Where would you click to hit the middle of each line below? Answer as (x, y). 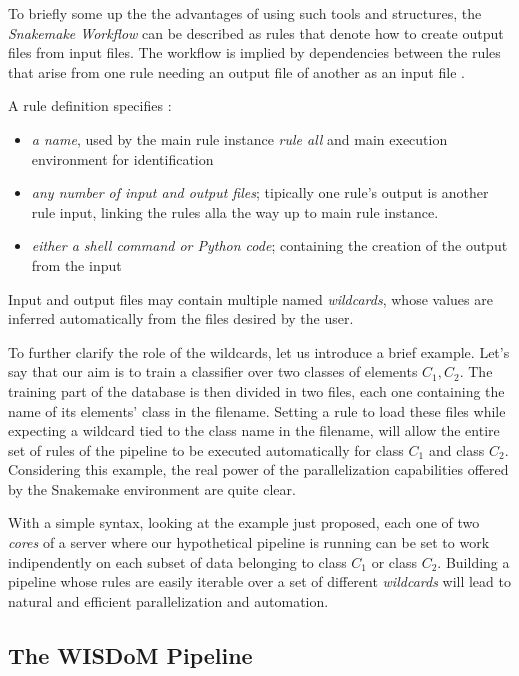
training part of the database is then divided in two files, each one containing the (256, 390)
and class (456, 449)
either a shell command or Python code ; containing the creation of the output (269, 245)
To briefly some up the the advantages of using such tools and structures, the (245, 13)
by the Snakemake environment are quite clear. (152, 488)
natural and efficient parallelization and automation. (168, 600)
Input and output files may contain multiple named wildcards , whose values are (250, 298)
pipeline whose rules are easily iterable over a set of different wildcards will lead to (259, 581)
